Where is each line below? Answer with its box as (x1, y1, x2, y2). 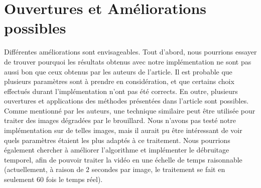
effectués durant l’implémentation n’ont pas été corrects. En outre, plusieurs (4, 85, 238, 96)
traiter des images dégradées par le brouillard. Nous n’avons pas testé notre (4, 115, 236, 125)
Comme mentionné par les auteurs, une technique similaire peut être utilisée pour (4, 105, 255, 115)
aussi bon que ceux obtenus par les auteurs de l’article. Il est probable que (4, 66, 232, 76)
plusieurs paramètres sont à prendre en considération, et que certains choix (4, 76, 234, 86)
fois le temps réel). (46, 174, 103, 184)
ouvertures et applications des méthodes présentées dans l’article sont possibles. (4, 95, 249, 106)
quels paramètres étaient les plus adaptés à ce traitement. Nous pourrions (4, 134, 230, 145)
